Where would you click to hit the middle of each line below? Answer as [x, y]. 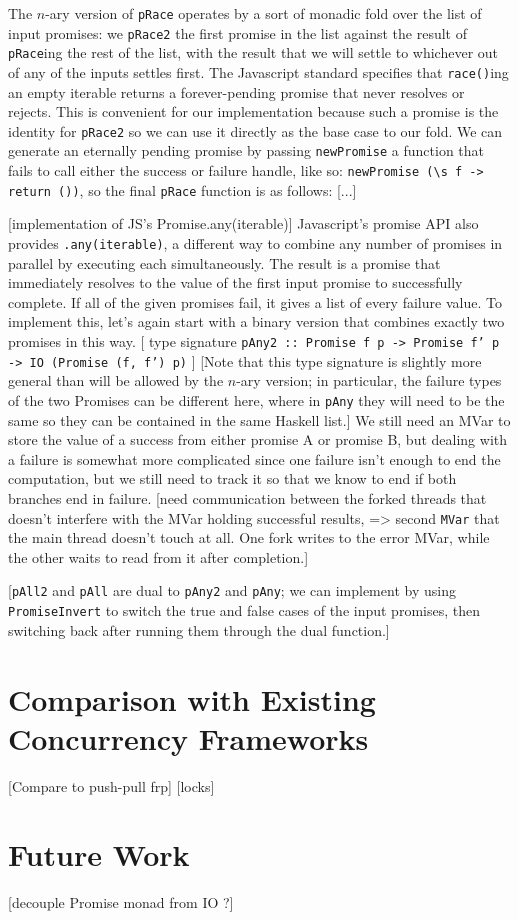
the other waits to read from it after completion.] [158, 556]
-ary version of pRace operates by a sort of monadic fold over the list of [263, 13]
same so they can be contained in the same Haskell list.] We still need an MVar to [259, 419]
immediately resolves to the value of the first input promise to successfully [235, 282]
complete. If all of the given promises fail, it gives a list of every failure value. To [255, 301]
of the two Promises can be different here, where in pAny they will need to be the [256, 399]
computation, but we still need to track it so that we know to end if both [232, 478]
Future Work [99, 854]
